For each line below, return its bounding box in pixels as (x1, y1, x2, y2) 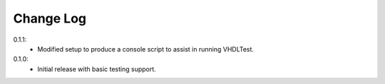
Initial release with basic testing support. (37, 64, 156, 73)
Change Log (13, 11, 87, 26)
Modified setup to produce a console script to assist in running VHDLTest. (37, 44, 255, 53)
